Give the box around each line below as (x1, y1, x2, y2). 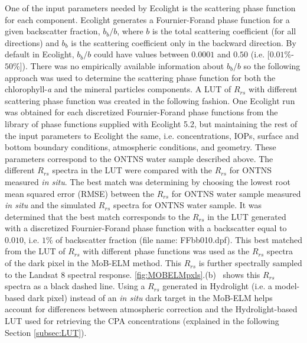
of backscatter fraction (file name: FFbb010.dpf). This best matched (55, 233, 302, 245)
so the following (243, 59, 301, 72)
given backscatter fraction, (5, 25, 100, 37)
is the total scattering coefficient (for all (152, 25, 296, 37)
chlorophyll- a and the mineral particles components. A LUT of (5, 83, 231, 95)
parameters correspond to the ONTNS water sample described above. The (5, 152, 273, 164)
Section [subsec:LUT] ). (5, 326, 87, 338)
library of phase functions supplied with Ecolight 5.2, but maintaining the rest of (5, 117, 298, 130)
